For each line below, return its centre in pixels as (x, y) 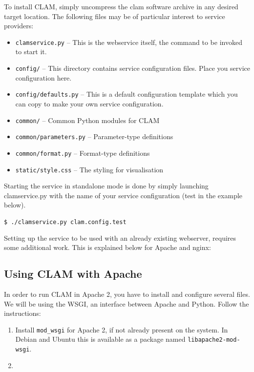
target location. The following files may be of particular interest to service (115, 16)
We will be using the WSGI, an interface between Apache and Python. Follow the (127, 303)
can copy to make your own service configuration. (89, 103)
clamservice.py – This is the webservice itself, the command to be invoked (129, 42)
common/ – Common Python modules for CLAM (87, 120)
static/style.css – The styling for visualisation (89, 169)
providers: (19, 26)
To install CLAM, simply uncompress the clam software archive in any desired (121, 6)
